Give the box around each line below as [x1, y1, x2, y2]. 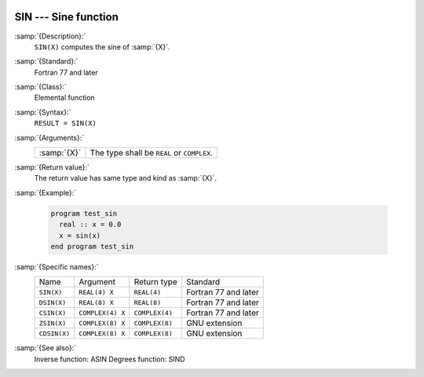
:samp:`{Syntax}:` [14, 107, 71, 117]
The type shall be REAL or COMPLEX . [90, 148, 214, 159]
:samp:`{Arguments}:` [14, 133, 85, 142]
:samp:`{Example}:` [14, 188, 77, 197]
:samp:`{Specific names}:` [14, 262, 99, 271]
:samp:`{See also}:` [14, 343, 77, 353]
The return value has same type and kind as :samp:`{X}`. [34, 174, 217, 183]
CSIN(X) [38, 309, 67, 317]
